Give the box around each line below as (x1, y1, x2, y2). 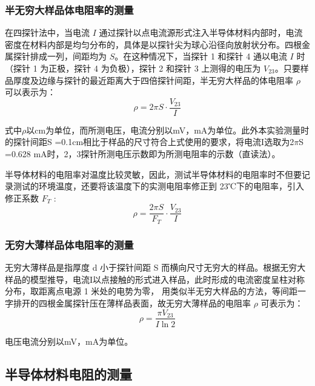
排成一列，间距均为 (30, 50, 107, 63)
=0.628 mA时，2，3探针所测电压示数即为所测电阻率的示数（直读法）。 (5, 147, 280, 160)
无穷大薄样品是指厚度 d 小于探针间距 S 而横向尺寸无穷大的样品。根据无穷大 (5, 261, 306, 274)
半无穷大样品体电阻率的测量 (5, 2, 134, 17)
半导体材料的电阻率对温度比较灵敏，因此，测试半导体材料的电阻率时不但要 (5, 168, 302, 180)
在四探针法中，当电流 (5, 26, 90, 39)
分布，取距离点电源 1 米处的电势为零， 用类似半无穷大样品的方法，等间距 (5, 285, 297, 297)
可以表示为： (5, 86, 56, 98)
